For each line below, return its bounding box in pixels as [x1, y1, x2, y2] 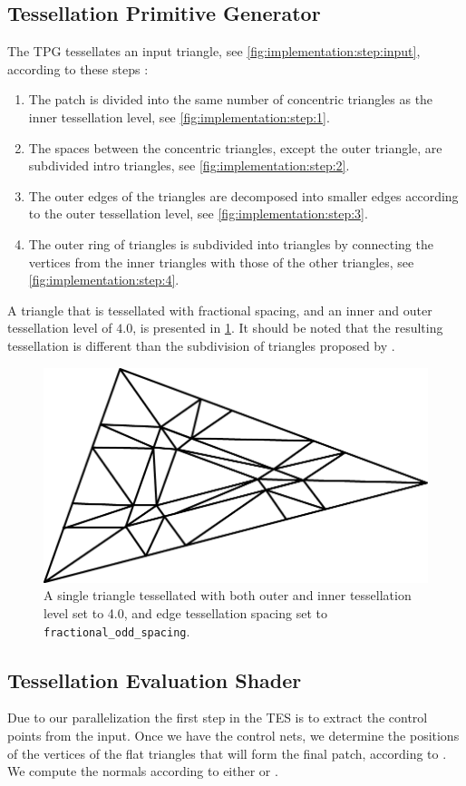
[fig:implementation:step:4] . [28, 270, 180, 289]
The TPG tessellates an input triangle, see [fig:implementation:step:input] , [7, 42, 421, 61]
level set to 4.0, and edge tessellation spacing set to [44, 603, 327, 622]
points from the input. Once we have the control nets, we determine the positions [7, 726, 460, 744]
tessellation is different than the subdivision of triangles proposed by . [7, 335, 395, 354]
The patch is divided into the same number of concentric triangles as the [28, 90, 433, 109]
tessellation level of [7, 318, 112, 337]
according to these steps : [7, 59, 149, 78]
